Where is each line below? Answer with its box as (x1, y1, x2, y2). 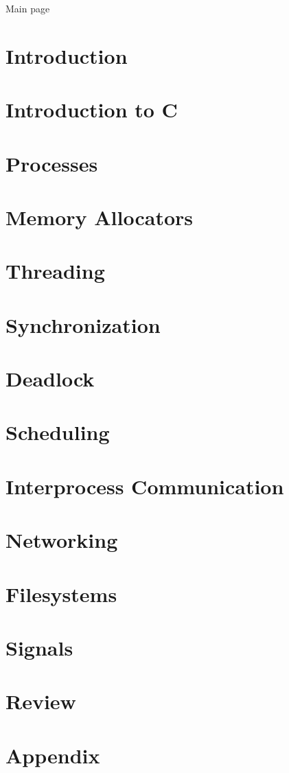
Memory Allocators (5, 203, 194, 231)
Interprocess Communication (5, 472, 284, 500)
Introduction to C (5, 95, 178, 124)
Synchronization (5, 310, 161, 338)
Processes (5, 149, 98, 177)
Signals (5, 633, 73, 661)
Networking (5, 526, 118, 554)
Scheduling (5, 418, 110, 446)
